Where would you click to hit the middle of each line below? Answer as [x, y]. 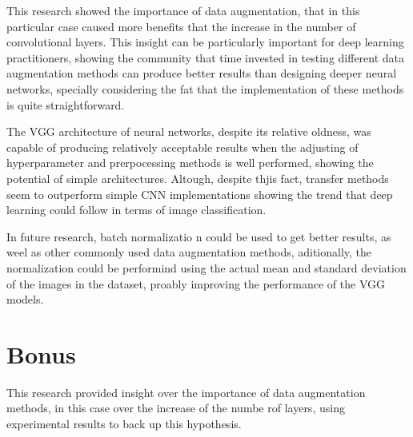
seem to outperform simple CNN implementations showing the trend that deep [200, 194]
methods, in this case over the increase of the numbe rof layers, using [176, 408]
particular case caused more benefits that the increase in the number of [181, 26]
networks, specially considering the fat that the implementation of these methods [205, 88]
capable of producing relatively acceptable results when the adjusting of [182, 147]
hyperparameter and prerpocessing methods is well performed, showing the [190, 163]
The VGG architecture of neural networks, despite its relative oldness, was [189, 131]
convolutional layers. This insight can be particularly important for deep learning [205, 42]
